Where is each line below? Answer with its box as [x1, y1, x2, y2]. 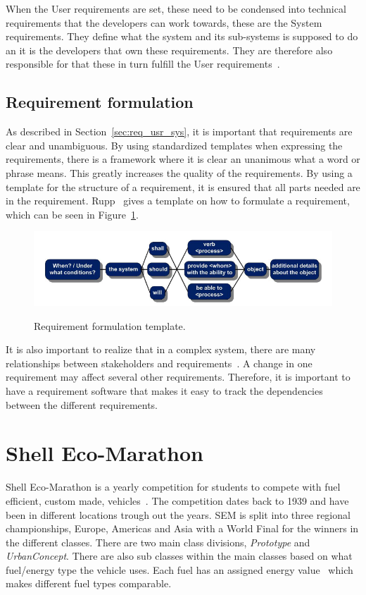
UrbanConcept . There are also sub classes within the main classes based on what [6, 548, 353, 563]
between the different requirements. [6, 397, 158, 412]
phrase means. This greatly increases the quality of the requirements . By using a [6, 165, 353, 180]
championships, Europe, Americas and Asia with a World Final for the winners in [6, 521, 359, 536]
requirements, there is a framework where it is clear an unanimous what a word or [6, 152, 360, 166]
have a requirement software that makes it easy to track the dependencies [6, 384, 323, 398]
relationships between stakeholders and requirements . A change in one [6, 355, 313, 370]
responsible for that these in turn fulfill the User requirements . [6, 56, 280, 71]
